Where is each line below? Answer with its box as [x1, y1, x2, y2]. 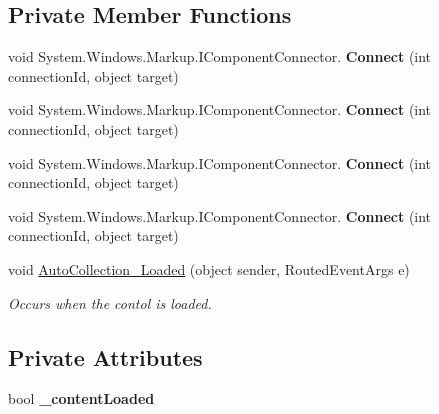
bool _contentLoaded [8, 388, 155, 409]
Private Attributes [8, 341, 203, 372]
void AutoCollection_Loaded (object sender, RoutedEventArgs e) [8, 258, 410, 279]
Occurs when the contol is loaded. [8, 292, 212, 313]
